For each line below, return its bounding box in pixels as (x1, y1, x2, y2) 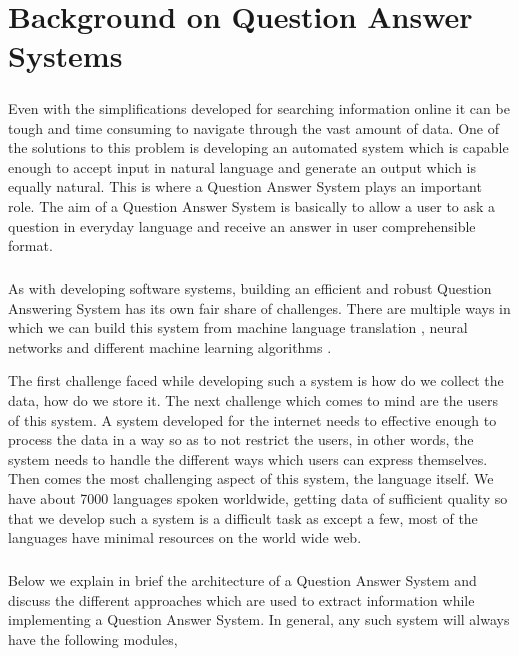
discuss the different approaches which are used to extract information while (8, 589, 475, 610)
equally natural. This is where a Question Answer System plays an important (8, 176, 482, 197)
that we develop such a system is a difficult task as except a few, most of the (8, 507, 478, 528)
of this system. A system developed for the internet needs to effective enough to (8, 409, 497, 430)
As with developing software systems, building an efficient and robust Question (8, 278, 492, 299)
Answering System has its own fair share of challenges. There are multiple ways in (8, 297, 511, 318)
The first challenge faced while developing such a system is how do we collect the (8, 370, 504, 391)
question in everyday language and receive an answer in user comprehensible (8, 215, 476, 236)
